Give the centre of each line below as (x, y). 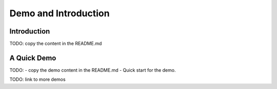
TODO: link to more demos (38, 79)
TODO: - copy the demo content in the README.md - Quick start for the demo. (93, 70)
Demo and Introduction (60, 13)
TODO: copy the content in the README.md (56, 44)
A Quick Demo (33, 58)
